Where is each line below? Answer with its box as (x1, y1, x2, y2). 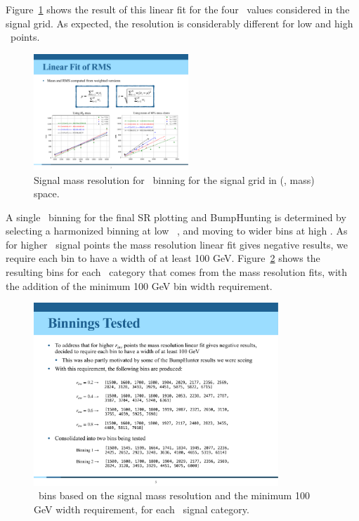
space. (34, 186, 60, 201)
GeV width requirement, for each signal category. (34, 501, 249, 516)
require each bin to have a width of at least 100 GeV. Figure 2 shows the (6, 251, 320, 265)
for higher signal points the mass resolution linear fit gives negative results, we (6, 237, 348, 251)
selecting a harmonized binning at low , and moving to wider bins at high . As (6, 223, 348, 238)
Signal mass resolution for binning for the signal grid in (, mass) (34, 172, 315, 187)
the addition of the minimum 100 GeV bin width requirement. (6, 278, 273, 293)
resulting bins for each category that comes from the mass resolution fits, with (6, 265, 348, 279)
